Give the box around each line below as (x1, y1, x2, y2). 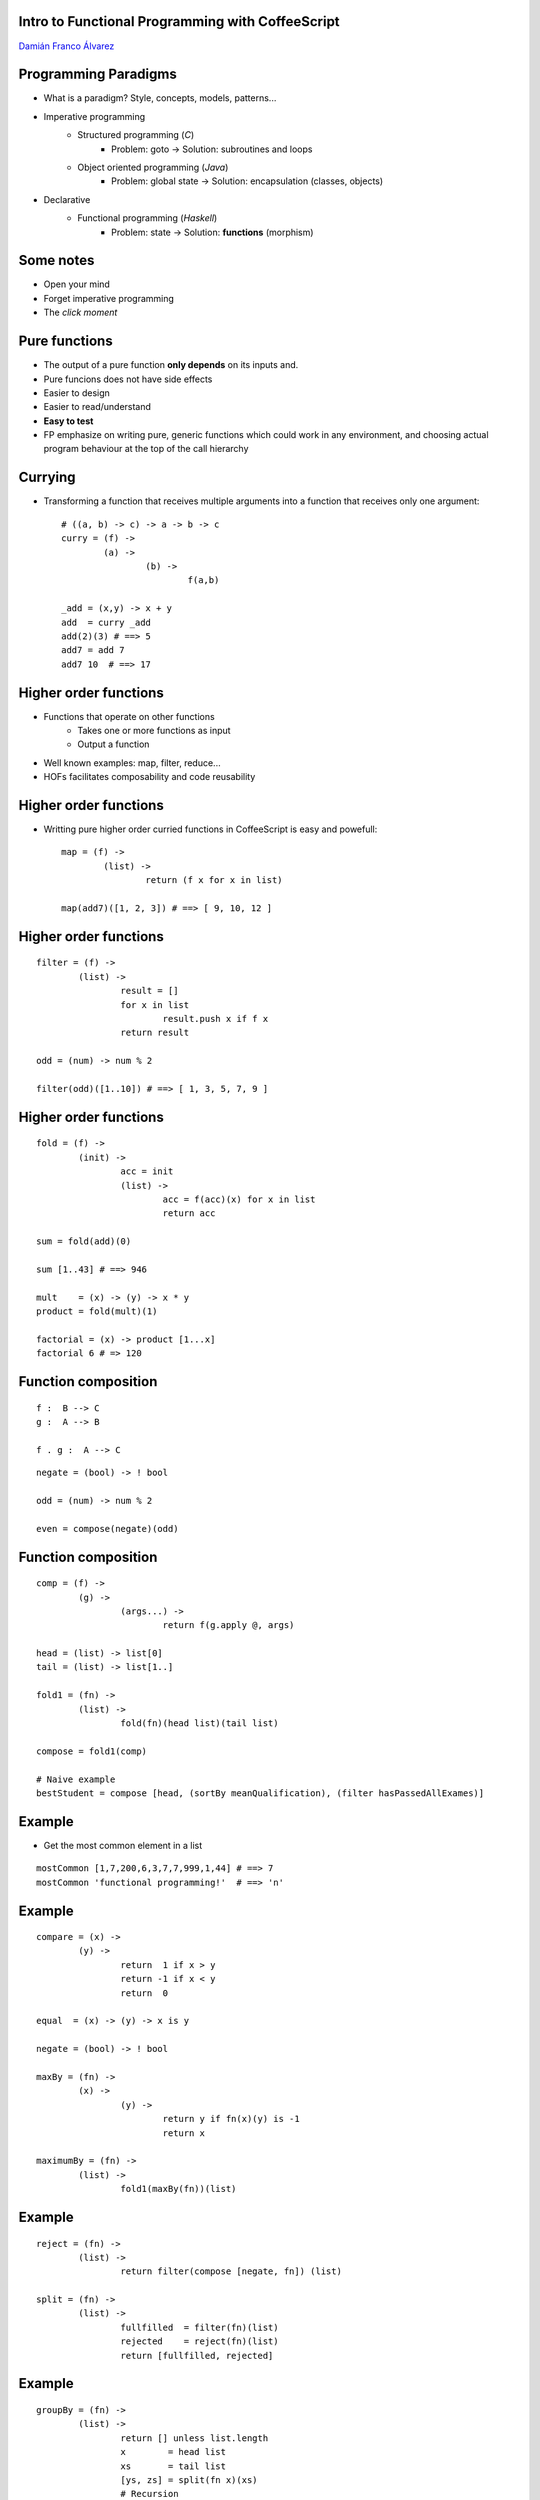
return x (162, 2127, 205, 2139)
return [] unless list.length (120, 2432, 269, 2444)
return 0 (120, 1987, 169, 1999)
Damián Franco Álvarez (18, 40, 115, 52)
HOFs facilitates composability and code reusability (43, 771, 256, 783)
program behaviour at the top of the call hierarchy (43, 443, 249, 455)
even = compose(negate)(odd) (36, 1523, 179, 1534)
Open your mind (43, 278, 110, 290)
